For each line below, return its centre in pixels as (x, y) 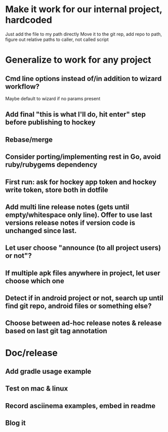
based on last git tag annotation (56, 331)
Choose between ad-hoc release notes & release (83, 323)
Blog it (16, 423)
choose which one (35, 281)
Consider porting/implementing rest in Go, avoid (83, 157)
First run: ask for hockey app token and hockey (81, 182)
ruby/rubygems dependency (51, 165)
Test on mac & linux (37, 389)
